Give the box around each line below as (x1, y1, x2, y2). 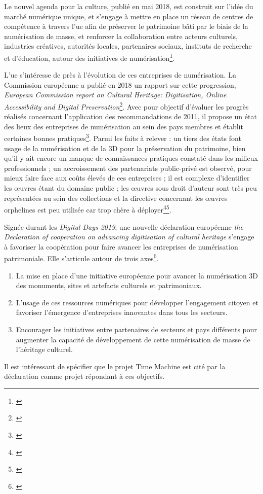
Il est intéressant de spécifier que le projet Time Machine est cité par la (4, 361, 226, 371)
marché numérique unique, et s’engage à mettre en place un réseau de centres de (4, 11, 253, 21)
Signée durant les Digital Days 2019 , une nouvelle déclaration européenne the (4, 221, 243, 232)
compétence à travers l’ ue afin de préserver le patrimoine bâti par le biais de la (4, 21, 248, 31)
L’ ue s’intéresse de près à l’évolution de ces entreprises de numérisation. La (4, 69, 236, 80)
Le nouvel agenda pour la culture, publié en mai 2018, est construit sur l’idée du (4, 1, 253, 11)
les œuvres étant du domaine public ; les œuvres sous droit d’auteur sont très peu (4, 183, 257, 193)
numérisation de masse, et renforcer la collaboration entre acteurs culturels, (4, 30, 238, 41)
